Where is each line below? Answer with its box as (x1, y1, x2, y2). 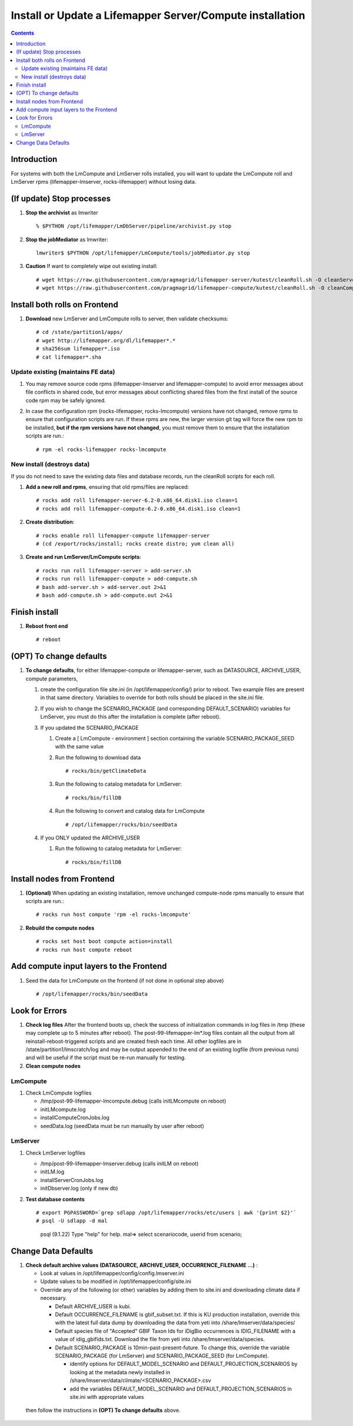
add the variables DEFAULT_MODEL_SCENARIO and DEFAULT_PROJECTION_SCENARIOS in (69, 1385, 292, 1392)
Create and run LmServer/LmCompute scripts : (25, 554, 141, 561)
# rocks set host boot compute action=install (36, 938, 173, 945)
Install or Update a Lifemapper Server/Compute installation (11, 9, 305, 22)
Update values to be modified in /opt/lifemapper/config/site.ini (40, 1278, 191, 1285)
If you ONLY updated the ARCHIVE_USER (40, 834, 141, 842)
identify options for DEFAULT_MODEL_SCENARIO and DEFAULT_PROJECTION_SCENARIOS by (69, 1361, 298, 1368)
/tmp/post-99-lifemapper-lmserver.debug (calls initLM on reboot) (40, 1160, 199, 1167)
